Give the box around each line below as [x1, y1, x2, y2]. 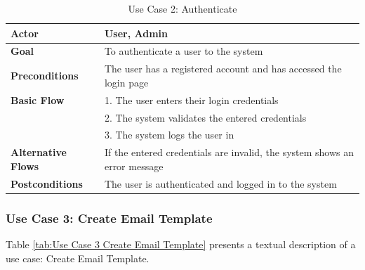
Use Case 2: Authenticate [128, 1, 237, 15]
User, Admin [104, 25, 168, 40]
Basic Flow [11, 92, 65, 107]
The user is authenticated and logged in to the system [104, 176, 337, 191]
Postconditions [11, 176, 83, 191]
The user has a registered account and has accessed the [104, 61, 342, 76]
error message [104, 158, 164, 173]
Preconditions [11, 68, 79, 83]
